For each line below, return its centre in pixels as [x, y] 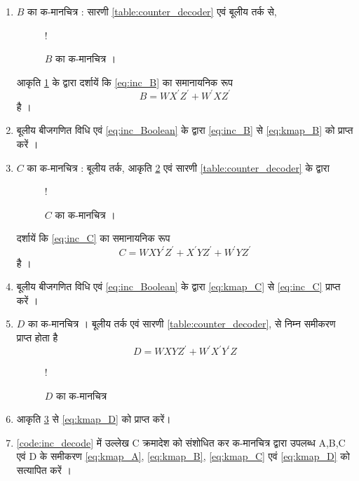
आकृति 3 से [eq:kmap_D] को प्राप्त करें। [94, 419]
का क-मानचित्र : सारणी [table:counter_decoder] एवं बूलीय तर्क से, [152, 11]
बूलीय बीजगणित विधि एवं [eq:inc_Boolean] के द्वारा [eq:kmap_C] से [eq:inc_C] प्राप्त [178, 286]
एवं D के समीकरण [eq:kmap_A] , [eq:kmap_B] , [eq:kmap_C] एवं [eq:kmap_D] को [183, 456]
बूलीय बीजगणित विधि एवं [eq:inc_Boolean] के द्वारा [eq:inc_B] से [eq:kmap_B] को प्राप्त [185, 130]
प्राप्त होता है [37, 337]
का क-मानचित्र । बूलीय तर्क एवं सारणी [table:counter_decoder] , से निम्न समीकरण [182, 324]
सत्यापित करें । [44, 469]
